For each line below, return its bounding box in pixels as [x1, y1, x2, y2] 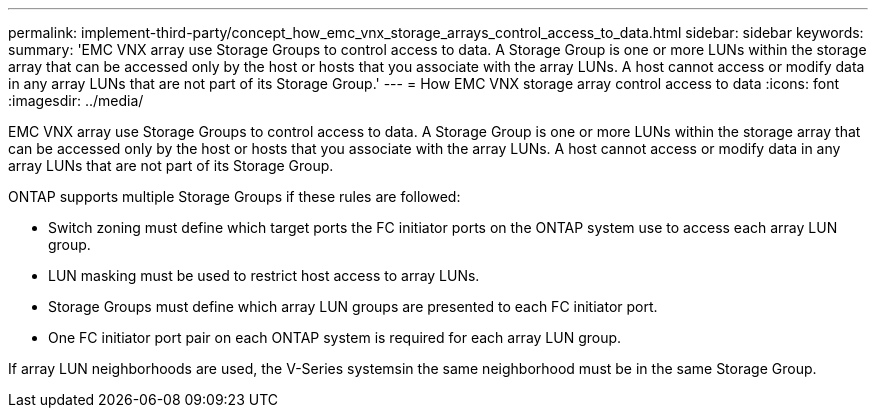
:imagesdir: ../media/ [8, 92, 144, 109]
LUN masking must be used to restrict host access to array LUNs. [48, 267, 480, 284]
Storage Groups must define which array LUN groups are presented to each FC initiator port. [48, 298, 658, 315]
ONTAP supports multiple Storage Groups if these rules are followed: [8, 188, 461, 205]
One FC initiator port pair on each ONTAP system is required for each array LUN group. [48, 329, 622, 346]
